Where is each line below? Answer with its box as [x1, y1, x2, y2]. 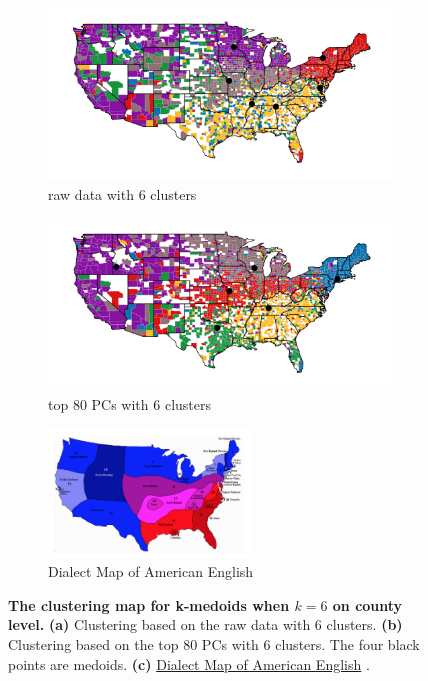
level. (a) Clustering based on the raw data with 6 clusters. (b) [8, 614, 403, 635]
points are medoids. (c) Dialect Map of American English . [8, 653, 370, 674]
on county [332, 594, 403, 615]
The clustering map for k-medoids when [8, 594, 290, 615]
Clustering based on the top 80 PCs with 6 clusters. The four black [8, 633, 420, 654]
